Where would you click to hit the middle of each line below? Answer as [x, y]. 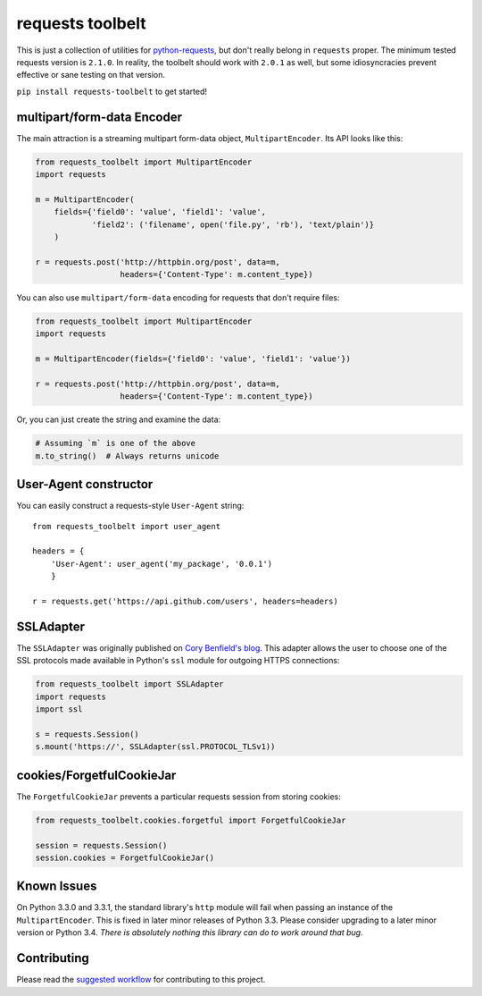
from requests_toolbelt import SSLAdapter [129, 684]
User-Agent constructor [85, 484]
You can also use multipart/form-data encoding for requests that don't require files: [178, 298]
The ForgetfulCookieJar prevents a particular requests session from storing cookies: [179, 797]
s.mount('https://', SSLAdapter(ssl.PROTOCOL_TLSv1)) [155, 747]
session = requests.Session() [101, 845]
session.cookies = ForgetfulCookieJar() [125, 857]
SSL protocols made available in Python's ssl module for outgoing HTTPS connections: [178, 661]
